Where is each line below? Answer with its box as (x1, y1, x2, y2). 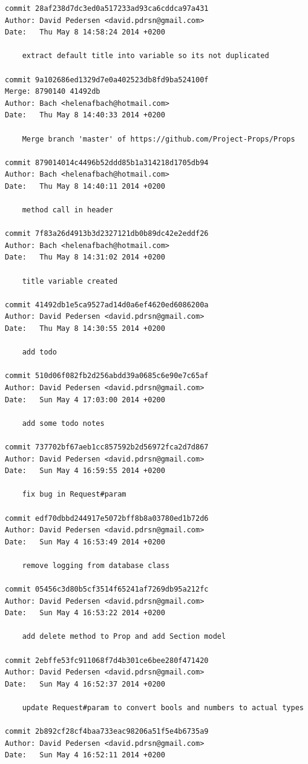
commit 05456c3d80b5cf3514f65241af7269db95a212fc (5, 585, 209, 594)
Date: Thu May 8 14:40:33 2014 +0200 (5, 111, 165, 120)
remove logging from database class (22, 561, 170, 570)
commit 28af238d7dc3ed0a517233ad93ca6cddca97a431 (5, 4, 209, 13)
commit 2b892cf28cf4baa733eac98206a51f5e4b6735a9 (5, 727, 209, 736)
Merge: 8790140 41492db (5, 87, 100, 96)
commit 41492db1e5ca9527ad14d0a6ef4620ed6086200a (5, 300, 209, 309)
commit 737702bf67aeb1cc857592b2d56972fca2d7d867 (5, 442, 209, 451)
